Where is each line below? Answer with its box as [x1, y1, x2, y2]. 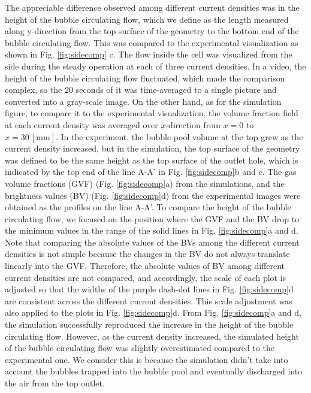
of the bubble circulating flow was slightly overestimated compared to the [5, 341, 274, 354]
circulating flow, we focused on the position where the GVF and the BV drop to [5, 212, 300, 225]
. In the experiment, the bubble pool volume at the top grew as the [56, 130, 303, 143]
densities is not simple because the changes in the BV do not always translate [5, 247, 290, 260]
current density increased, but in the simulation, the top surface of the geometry [5, 142, 300, 155]
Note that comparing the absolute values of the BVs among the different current [5, 235, 300, 248]
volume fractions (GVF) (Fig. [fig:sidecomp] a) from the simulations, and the [5, 177, 285, 189]
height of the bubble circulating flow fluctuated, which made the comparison [5, 71, 285, 84]
